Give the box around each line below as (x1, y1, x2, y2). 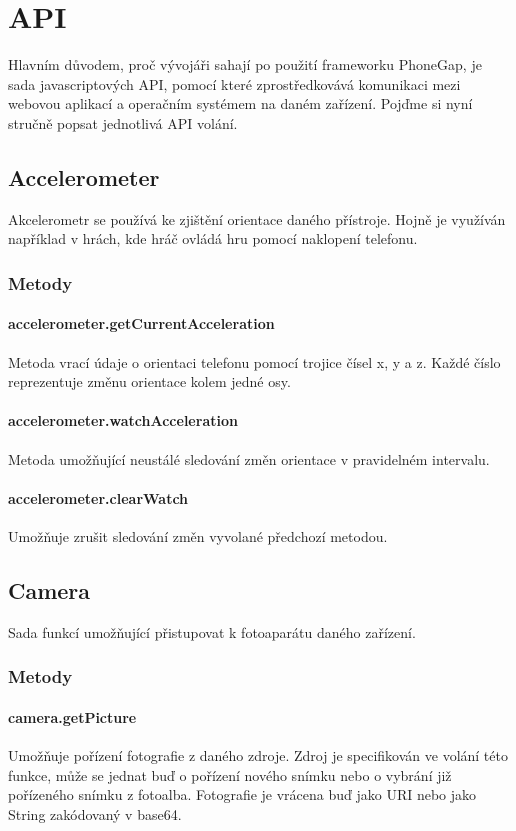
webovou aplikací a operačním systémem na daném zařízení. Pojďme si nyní (8, 93, 473, 114)
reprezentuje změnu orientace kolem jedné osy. (8, 371, 291, 392)
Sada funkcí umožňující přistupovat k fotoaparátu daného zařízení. (8, 621, 416, 642)
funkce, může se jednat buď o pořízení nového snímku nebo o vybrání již (8, 764, 452, 785)
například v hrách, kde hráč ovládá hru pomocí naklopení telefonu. (8, 228, 418, 249)
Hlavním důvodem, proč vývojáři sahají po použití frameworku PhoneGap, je (8, 54, 482, 75)
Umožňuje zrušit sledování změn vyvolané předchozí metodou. (8, 525, 388, 546)
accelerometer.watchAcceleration (8, 410, 238, 431)
